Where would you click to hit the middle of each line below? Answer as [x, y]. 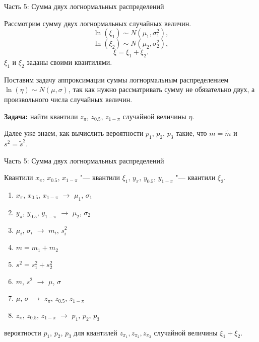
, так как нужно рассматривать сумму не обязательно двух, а [161, 89]
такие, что [191, 133]
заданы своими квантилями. [70, 62]
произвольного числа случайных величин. [68, 99]
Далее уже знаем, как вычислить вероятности [74, 133]
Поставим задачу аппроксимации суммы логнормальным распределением [116, 79]
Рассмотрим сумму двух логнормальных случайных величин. [98, 23]
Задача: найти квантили [41, 116]
